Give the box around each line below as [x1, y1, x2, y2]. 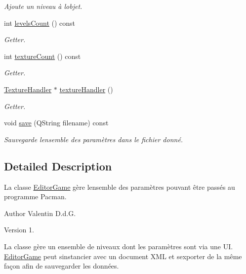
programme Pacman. [4, 191, 67, 202]
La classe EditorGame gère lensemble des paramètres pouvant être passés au [4, 181, 235, 192]
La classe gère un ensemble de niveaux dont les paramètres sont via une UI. [4, 241, 233, 251]
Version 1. [4, 224, 34, 235]
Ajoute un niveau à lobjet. [4, 1, 82, 11]
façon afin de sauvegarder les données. [4, 261, 119, 271]
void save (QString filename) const [4, 117, 109, 128]
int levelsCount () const [4, 17, 76, 28]
